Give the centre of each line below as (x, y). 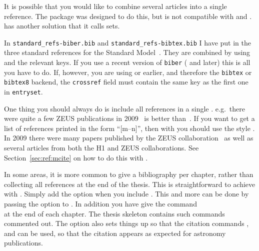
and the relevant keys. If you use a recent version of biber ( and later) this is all (127, 62)
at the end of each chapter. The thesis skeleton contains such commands (114, 213)
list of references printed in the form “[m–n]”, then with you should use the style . (129, 128)
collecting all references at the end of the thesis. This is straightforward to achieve (130, 184)
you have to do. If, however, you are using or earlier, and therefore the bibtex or (128, 72)
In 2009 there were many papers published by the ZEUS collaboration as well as (129, 138)
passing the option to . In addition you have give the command (100, 203)
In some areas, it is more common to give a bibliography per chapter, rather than (129, 174)
